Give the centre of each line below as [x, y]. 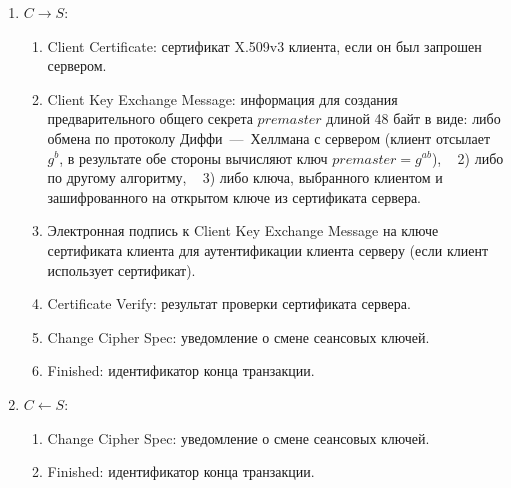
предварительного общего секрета [150, 118]
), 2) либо [467, 157]
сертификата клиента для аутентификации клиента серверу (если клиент [268, 249]
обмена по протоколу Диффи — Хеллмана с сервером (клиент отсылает [269, 137]
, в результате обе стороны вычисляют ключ [193, 157]
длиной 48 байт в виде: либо [413, 118]
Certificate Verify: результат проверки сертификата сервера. [229, 303]
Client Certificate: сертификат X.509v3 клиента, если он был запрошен [264, 45]
